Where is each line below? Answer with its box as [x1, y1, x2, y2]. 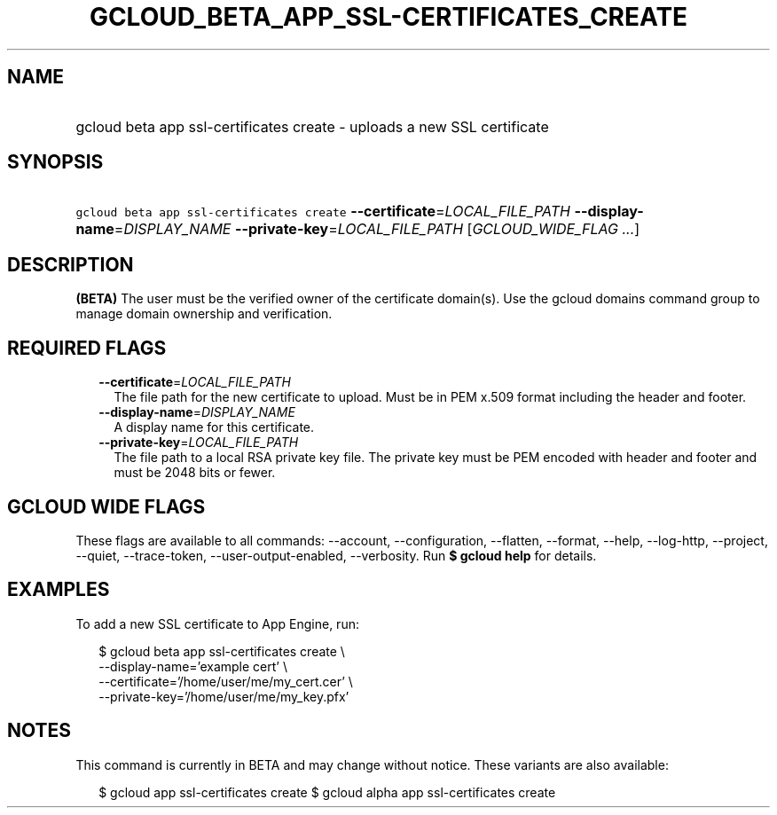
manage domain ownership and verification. [75, 306, 333, 322]
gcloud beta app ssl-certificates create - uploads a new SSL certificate [75, 117, 549, 136]
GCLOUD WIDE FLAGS [7, 495, 206, 518]
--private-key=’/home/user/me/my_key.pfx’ [98, 688, 349, 704]
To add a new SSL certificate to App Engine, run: [75, 615, 359, 631]
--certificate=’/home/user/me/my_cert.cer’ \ [98, 673, 353, 689]
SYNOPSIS [7, 151, 104, 174]
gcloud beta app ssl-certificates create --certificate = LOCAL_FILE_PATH [75, 202, 570, 221]
